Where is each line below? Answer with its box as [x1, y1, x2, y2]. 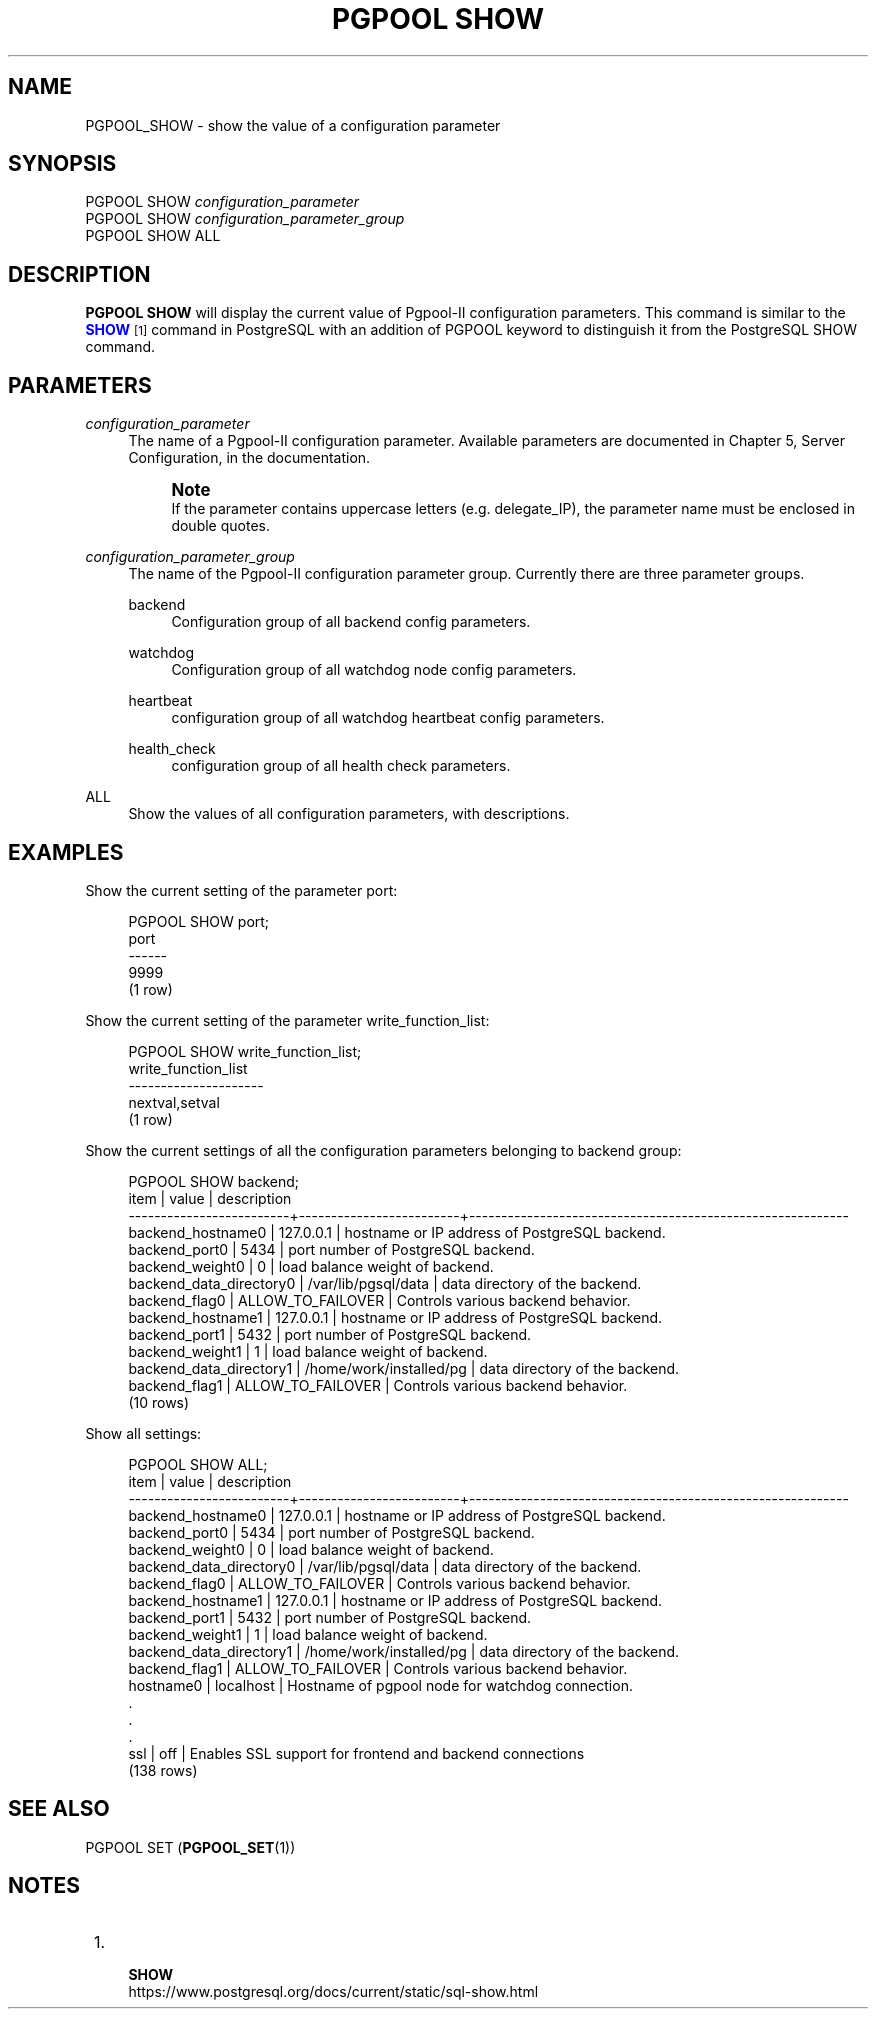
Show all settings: [85, 1424, 202, 1442]
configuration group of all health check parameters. [171, 757, 511, 775]
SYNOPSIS [8, 151, 117, 177]
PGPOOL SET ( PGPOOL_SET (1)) [85, 1838, 296, 1856]
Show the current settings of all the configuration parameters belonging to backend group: [85, 1141, 682, 1159]
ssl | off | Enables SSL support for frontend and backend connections [128, 1744, 585, 1762]
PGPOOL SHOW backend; [128, 1172, 299, 1190]
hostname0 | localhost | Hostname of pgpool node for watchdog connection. [128, 1676, 633, 1694]
